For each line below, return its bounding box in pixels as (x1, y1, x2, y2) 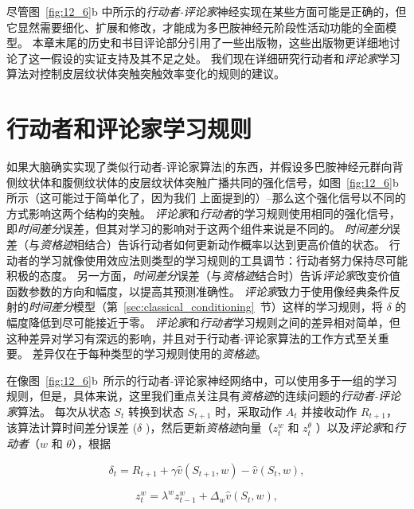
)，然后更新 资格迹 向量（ (145, 419, 273, 436)
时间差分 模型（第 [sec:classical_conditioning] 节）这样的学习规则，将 (29, 298, 383, 315)
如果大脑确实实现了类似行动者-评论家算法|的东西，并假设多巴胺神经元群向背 (6, 158, 404, 175)
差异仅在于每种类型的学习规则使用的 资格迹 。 (32, 345, 267, 362)
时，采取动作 (215, 403, 283, 419)
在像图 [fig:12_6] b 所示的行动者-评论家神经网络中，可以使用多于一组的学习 (6, 371, 397, 388)
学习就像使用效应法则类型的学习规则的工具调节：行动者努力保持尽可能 (39, 251, 408, 268)
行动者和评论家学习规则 (6, 112, 252, 145)
